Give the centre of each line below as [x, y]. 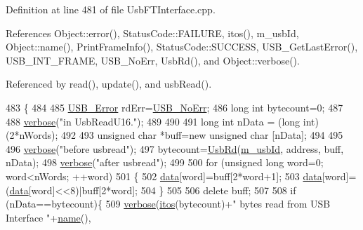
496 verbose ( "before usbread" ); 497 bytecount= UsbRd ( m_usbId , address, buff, [175, 148]
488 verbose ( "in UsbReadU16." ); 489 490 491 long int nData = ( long [153, 121]
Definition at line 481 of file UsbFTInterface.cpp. [111, 9]
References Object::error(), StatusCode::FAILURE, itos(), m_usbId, [152, 33]
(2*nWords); [32, 135]
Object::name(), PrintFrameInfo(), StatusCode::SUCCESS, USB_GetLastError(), [182, 47]
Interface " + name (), [48, 217]
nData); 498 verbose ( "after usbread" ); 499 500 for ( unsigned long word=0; [165, 162]
